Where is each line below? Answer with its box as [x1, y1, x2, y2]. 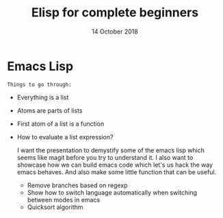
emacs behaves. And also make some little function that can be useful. [16, 167, 217, 176]
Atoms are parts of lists [16, 106, 83, 114]
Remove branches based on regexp [27, 181, 128, 189]
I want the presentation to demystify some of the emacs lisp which [16, 146, 205, 154]
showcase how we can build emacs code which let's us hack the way [16, 161, 213, 169]
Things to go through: [7, 81, 72, 88]
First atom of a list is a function [16, 120, 105, 128]
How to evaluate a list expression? [16, 133, 114, 141]
